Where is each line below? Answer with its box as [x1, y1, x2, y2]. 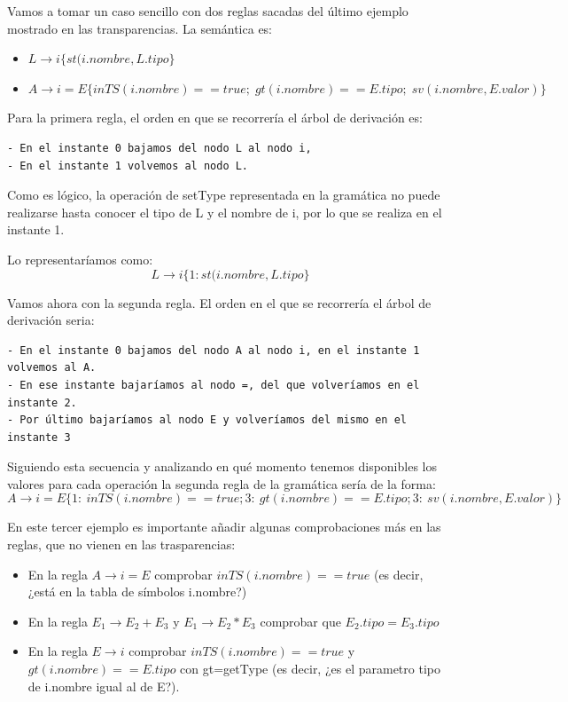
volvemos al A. [7, 361, 97, 375]
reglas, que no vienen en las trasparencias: [7, 535, 236, 554]
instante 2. [7, 396, 77, 409]
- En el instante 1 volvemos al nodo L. [7, 159, 249, 172]
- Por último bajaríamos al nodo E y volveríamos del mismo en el [7, 414, 408, 427]
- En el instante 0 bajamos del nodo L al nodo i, [7, 141, 312, 154]
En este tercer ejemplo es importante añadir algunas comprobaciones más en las [7, 517, 441, 536]
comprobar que [260, 611, 341, 630]
